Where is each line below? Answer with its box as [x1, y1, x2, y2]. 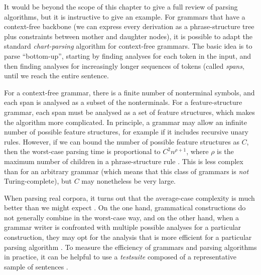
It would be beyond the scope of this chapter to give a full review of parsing [4, 2, 238, 12]
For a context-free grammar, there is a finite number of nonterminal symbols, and [4, 87, 255, 97]
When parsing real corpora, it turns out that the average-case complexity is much [4, 192, 255, 203]
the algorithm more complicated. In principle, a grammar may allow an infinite [4, 116, 247, 127]
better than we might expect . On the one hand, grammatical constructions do [4, 202, 246, 213]
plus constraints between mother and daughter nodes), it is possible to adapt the [4, 31, 252, 41]
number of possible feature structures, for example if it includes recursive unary [4, 126, 248, 137]
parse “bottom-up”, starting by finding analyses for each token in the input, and [4, 50, 251, 61]
